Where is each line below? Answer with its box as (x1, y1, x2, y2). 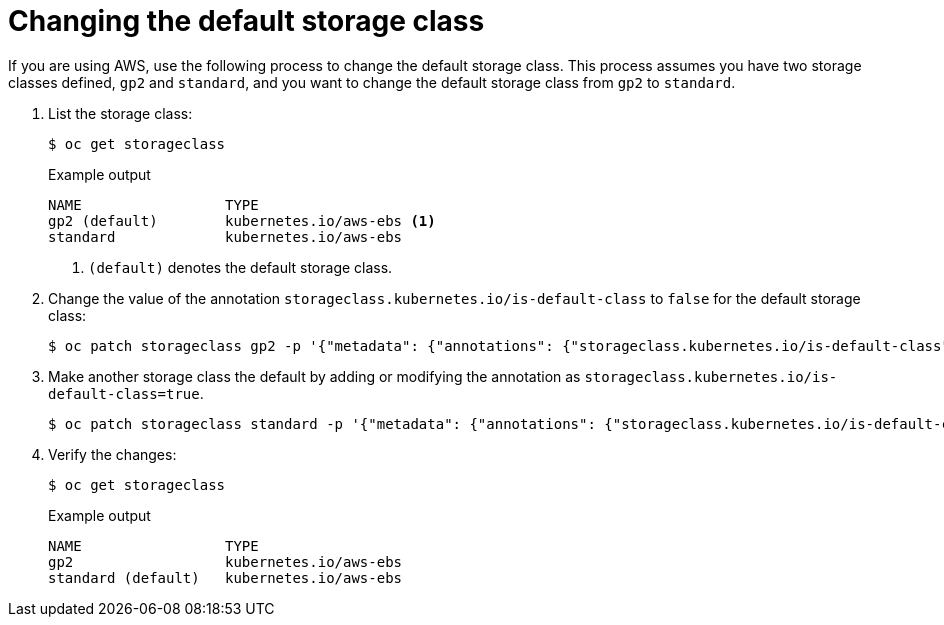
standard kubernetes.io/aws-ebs (48, 228, 403, 245)
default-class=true (48, 385, 200, 402)
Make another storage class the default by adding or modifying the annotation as (48, 367, 581, 385)
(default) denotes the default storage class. (88, 258, 393, 276)
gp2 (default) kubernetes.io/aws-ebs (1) (48, 212, 436, 229)
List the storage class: (48, 104, 193, 122)
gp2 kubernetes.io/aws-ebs (48, 553, 403, 570)
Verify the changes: (48, 445, 177, 463)
